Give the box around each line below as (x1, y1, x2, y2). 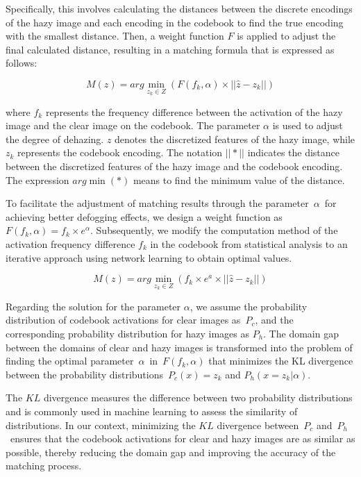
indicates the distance (247, 145, 340, 160)
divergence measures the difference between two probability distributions (43, 390, 353, 405)
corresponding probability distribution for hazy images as (6, 326, 249, 340)
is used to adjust (272, 118, 343, 133)
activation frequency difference (6, 236, 135, 251)
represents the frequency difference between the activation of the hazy (45, 104, 343, 119)
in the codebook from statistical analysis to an (150, 236, 348, 251)
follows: (6, 56, 37, 70)
